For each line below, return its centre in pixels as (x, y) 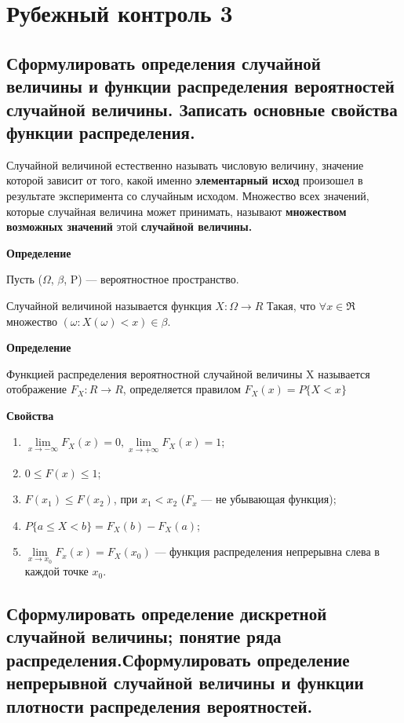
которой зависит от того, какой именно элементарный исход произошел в (185, 180)
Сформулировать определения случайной (164, 62)
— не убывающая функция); (269, 499)
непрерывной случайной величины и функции (185, 683)
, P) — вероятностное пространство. (151, 279)
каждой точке (56, 571)
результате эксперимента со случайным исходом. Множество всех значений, (188, 195)
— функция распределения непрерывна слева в (267, 551)
